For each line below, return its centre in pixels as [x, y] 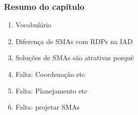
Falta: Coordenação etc [50, 74]
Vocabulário [33, 25]
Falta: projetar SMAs [48, 107]
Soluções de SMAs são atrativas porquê [75, 57]
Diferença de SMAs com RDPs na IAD [74, 41]
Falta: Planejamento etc [51, 90]
